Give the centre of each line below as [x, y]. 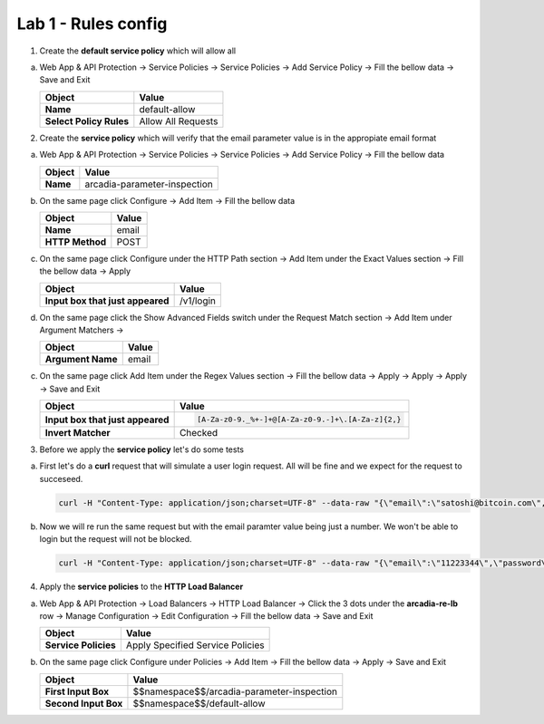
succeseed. [61, 478]
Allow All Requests [179, 121]
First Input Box [77, 691]
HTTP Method [76, 242]
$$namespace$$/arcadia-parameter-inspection [235, 691]
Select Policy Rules [87, 121]
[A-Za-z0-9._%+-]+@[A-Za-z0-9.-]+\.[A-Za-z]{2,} [299, 420]
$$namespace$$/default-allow [199, 703]
